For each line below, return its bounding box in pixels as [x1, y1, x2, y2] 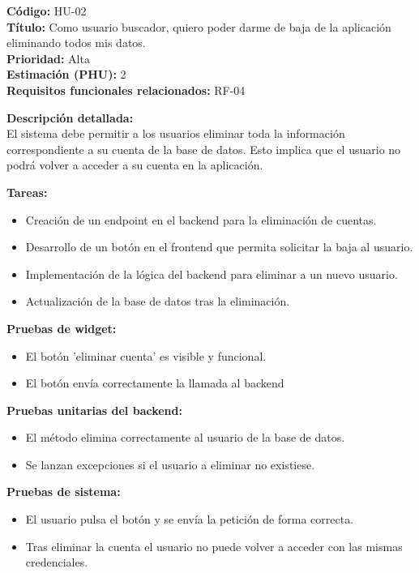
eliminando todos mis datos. [6, 34, 146, 51]
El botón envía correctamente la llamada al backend [25, 374, 284, 391]
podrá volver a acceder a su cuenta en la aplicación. [6, 156, 263, 173]
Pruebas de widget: [6, 319, 117, 336]
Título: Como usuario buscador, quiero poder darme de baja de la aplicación [6, 18, 391, 35]
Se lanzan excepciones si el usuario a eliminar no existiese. [25, 455, 315, 473]
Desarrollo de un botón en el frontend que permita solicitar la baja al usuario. [25, 238, 413, 255]
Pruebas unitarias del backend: [6, 401, 182, 418]
